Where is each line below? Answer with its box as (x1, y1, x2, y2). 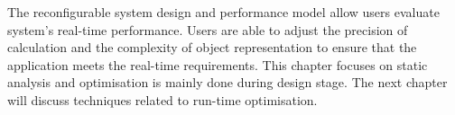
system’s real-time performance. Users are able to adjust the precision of (7, 20, 408, 39)
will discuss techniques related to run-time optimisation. (7, 90, 318, 109)
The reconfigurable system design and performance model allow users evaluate (7, 3, 440, 21)
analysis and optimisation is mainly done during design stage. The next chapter (7, 73, 448, 92)
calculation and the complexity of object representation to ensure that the (7, 38, 417, 57)
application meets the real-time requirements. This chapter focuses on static (7, 55, 428, 74)
